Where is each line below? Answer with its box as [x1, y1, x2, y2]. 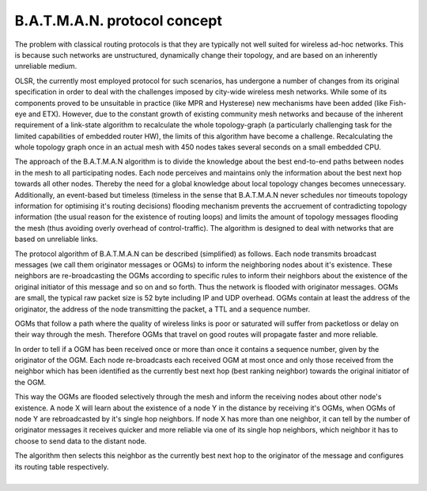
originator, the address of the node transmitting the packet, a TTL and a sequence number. [14, 304, 311, 314]
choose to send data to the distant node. [14, 436, 147, 446]
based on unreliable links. [14, 234, 98, 244]
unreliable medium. [14, 62, 77, 71]
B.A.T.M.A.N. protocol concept [14, 12, 223, 29]
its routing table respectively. [14, 462, 110, 471]
